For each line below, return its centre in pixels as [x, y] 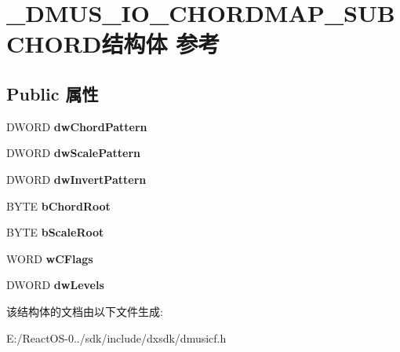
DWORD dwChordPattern [77, 126]
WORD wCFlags [50, 258]
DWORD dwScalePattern [74, 153]
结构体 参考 [161, 44]
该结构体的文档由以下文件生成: [85, 311]
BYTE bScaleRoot [55, 232]
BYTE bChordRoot [58, 205]
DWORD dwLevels [55, 285]
